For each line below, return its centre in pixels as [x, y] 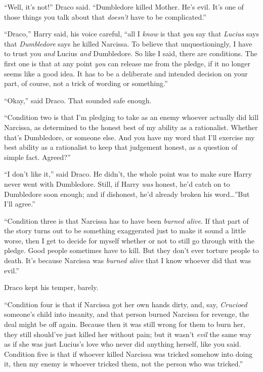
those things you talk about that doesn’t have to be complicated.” [105, 16]
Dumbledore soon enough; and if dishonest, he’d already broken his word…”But [127, 194]
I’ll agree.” [20, 204]
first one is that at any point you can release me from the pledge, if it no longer [127, 63]
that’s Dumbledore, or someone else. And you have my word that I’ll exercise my [129, 137]
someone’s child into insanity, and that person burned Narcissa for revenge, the [127, 314]
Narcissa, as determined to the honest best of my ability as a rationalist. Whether [131, 127]
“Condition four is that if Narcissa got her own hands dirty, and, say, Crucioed [126, 304]
